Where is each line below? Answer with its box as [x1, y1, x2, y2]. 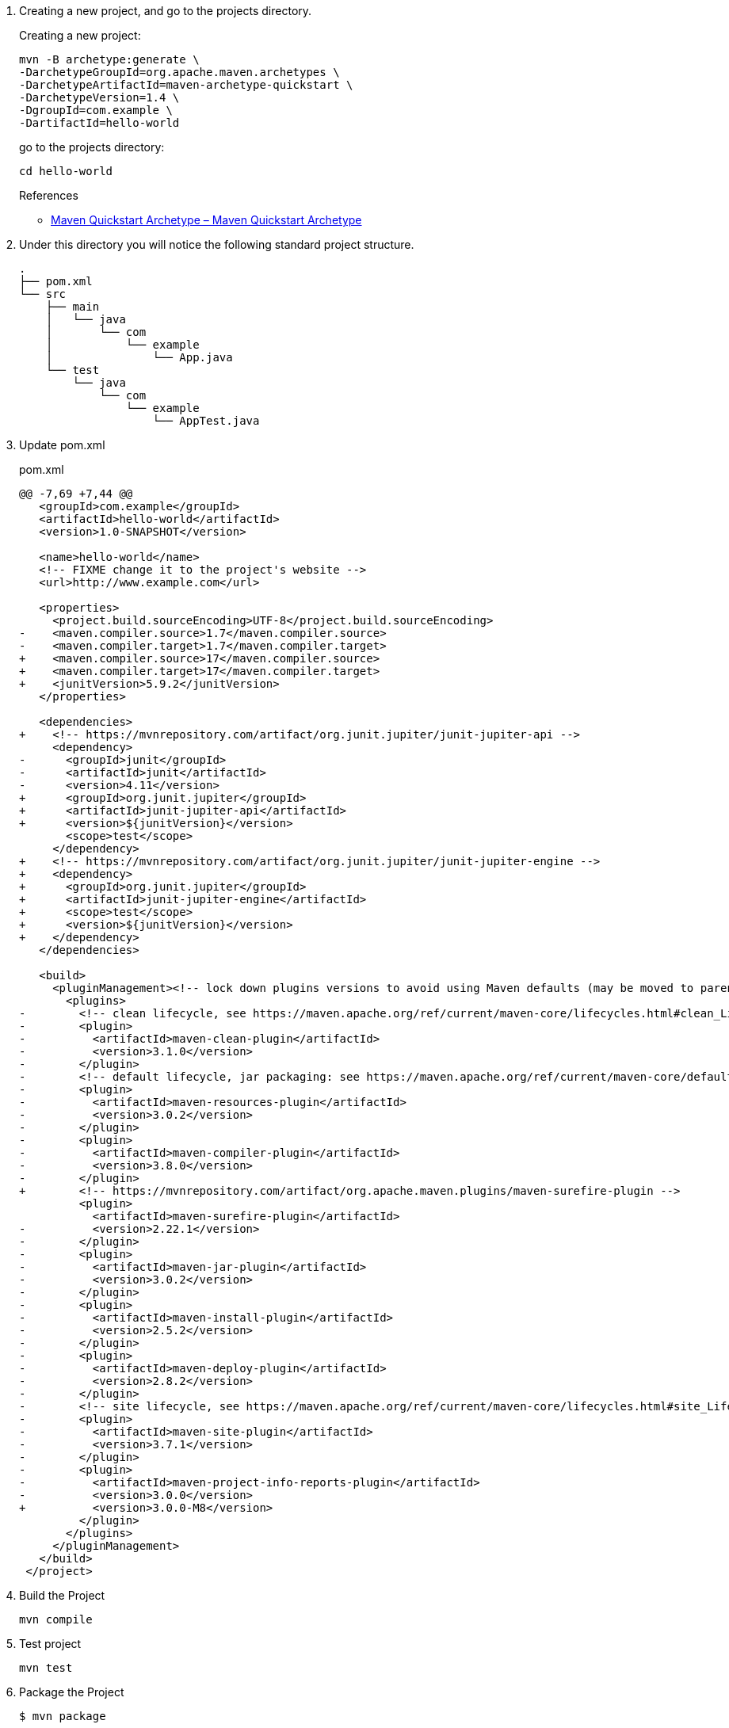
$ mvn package [19, 1710, 106, 1722]
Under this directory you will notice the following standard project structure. [19, 238, 414, 251]
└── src [19, 288, 67, 300]
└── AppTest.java [152, 414, 260, 427]
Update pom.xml [19, 438, 105, 452]
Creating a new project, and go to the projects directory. [19, 4, 312, 17]
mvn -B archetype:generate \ [19, 53, 200, 66]
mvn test [19, 1661, 73, 1674]
